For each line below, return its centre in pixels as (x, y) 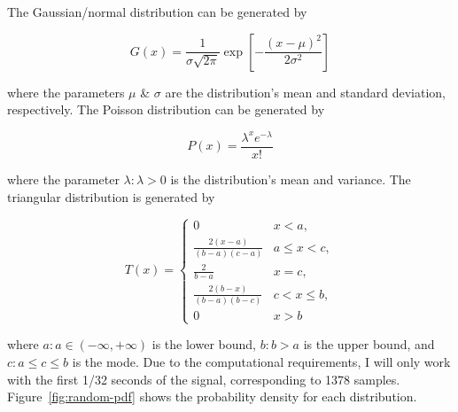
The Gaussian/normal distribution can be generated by (157, 12)
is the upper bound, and (369, 344)
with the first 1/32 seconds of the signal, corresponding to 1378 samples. (204, 379)
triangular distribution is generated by (111, 196)
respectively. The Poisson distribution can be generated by (166, 109)
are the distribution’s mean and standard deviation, (305, 92)
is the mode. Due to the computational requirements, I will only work (261, 361)
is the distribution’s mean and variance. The (291, 179)
